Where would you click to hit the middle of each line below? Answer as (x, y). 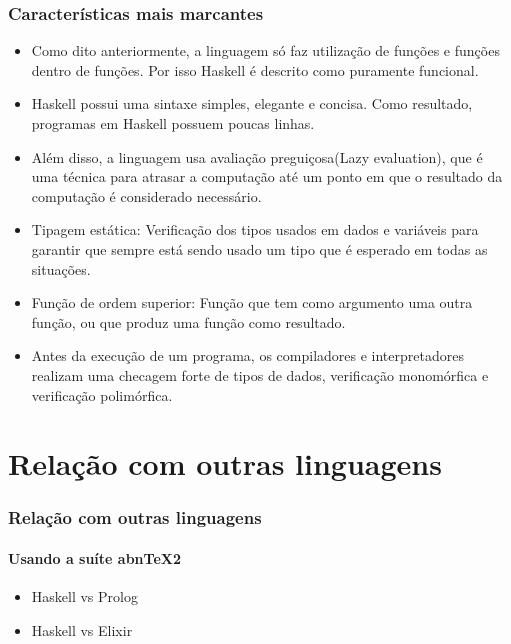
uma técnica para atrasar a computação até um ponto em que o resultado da (267, 176)
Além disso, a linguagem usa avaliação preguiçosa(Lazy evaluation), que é (257, 156)
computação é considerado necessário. (146, 195)
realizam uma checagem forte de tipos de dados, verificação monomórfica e (260, 374)
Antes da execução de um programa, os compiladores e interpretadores (247, 355)
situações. (61, 268)
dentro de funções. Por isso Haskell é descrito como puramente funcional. (255, 69)
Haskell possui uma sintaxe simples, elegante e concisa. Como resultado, (252, 103)
